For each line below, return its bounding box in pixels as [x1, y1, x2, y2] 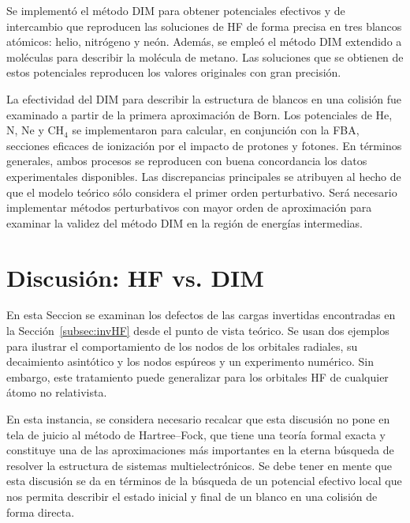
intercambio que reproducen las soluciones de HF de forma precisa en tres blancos [6, 17, 402, 34]
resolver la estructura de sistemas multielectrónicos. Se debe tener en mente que [6, 457, 393, 473]
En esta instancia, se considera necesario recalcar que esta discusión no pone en [6, 411, 390, 427]
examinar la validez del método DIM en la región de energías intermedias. [6, 214, 363, 231]
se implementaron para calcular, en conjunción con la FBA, [72, 122, 360, 138]
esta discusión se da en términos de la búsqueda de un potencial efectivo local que [6, 472, 402, 489]
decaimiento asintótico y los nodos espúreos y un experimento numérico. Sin [6, 353, 374, 370]
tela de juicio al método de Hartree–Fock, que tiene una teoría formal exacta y [6, 426, 386, 442]
